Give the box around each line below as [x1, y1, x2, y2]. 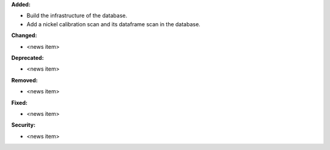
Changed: [11, 32, 37, 39]
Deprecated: [11, 54, 44, 61]
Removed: [11, 76, 38, 84]
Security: [11, 121, 36, 129]
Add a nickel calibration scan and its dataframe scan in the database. [26, 20, 201, 27]
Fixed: [11, 99, 28, 106]
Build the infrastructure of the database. [26, 12, 128, 20]
